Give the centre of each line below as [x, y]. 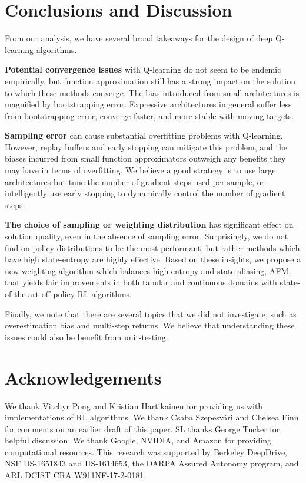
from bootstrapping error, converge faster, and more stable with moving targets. [149, 115]
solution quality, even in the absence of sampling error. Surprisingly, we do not [147, 236]
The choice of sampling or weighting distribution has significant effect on [149, 224]
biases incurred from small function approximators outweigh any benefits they [145, 158]
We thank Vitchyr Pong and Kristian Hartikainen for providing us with [134, 405]
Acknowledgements [83, 377]
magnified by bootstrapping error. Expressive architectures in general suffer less [148, 104]
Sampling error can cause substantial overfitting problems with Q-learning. [144, 135]
